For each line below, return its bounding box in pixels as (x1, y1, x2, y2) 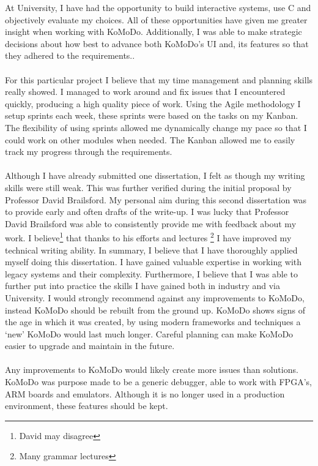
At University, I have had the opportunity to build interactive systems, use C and (5, 1, 311, 13)
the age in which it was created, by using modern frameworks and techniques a (5, 315, 301, 328)
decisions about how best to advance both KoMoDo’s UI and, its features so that (5, 37, 309, 50)
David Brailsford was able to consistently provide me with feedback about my (5, 217, 297, 230)
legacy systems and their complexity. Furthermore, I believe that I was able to (5, 267, 298, 280)
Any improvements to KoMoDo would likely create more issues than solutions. (5, 363, 298, 376)
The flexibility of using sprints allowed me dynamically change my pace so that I (5, 121, 307, 133)
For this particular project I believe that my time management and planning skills (5, 73, 313, 86)
